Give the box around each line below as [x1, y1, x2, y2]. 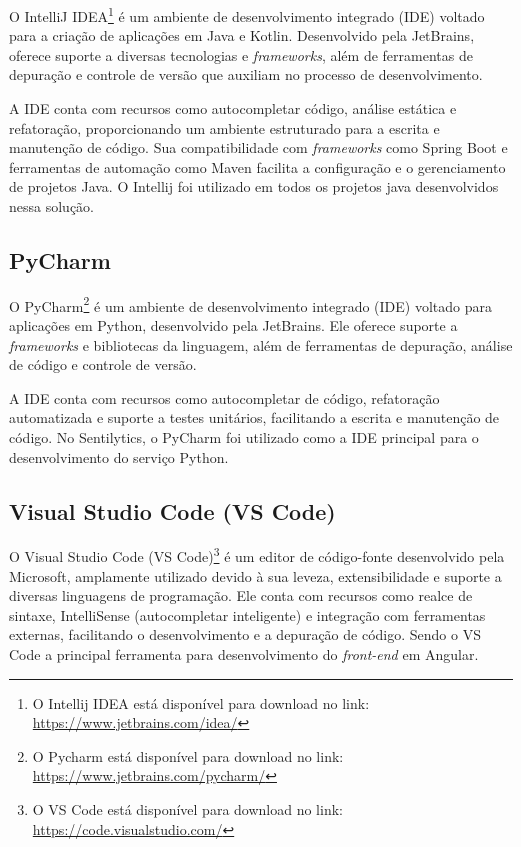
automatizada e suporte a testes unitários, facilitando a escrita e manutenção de [9, 407, 500, 428]
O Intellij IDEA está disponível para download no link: [32, 692, 370, 713]
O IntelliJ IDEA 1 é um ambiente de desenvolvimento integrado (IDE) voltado [9, 3, 485, 26]
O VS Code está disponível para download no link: [32, 799, 343, 819]
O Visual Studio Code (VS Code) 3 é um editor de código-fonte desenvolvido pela [9, 543, 505, 567]
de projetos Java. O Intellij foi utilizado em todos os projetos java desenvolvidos [9, 176, 499, 197]
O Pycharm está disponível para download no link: [32, 745, 344, 766]
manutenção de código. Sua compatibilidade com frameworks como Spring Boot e [9, 137, 508, 158]
